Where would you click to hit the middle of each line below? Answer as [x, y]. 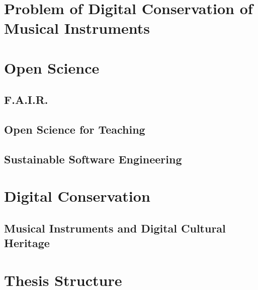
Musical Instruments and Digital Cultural [115, 228]
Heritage [27, 243]
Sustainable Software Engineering [93, 159]
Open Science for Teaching [75, 129]
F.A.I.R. [26, 100]
